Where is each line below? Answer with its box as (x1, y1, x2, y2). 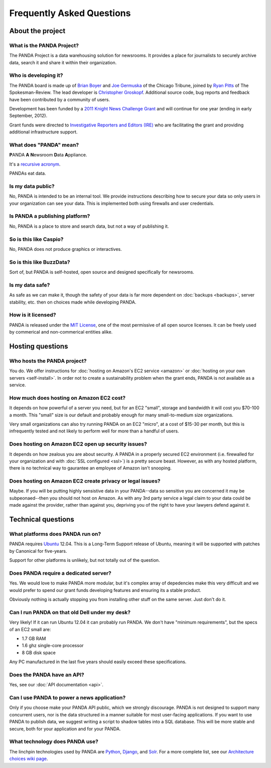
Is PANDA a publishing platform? (9, 213, 90, 220)
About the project (9, 27, 66, 35)
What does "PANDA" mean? (9, 141, 79, 148)
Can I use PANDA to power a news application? (9, 694, 126, 701)
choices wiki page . (9, 755, 48, 762)
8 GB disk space (22, 650, 56, 656)
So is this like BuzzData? (9, 258, 70, 265)
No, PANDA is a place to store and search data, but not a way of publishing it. (9, 223, 169, 229)
